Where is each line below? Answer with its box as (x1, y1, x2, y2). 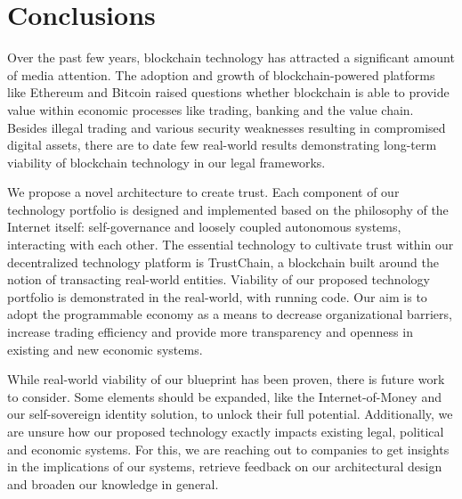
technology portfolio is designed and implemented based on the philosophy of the (7, 200, 449, 218)
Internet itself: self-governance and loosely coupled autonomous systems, (7, 217, 401, 236)
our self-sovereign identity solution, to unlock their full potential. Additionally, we (7, 405, 453, 423)
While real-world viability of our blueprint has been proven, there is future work (7, 370, 445, 389)
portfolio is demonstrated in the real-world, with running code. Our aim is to (7, 287, 427, 306)
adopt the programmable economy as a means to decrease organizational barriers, (7, 305, 452, 323)
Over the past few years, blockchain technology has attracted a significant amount (7, 48, 455, 67)
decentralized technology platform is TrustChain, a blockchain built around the (7, 252, 439, 271)
